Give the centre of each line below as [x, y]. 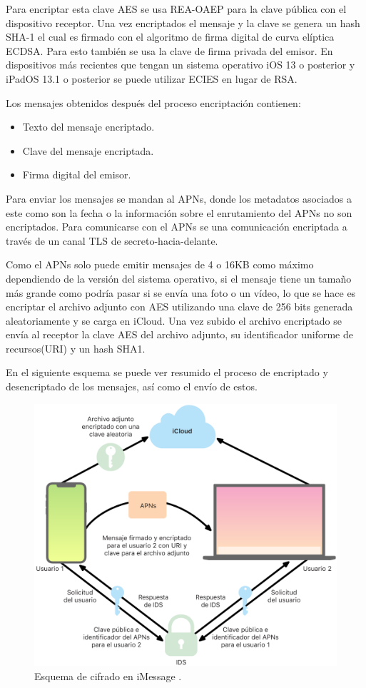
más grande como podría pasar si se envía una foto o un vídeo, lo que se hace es [181, 292]
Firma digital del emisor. [77, 174]
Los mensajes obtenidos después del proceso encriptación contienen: [153, 102]
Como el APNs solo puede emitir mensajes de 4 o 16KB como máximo [160, 264]
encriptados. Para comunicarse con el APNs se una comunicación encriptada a [177, 227]
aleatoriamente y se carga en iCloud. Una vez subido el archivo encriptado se [174, 320]
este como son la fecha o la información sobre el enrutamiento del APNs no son [179, 212]
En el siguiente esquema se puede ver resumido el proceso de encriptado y [167, 372]
